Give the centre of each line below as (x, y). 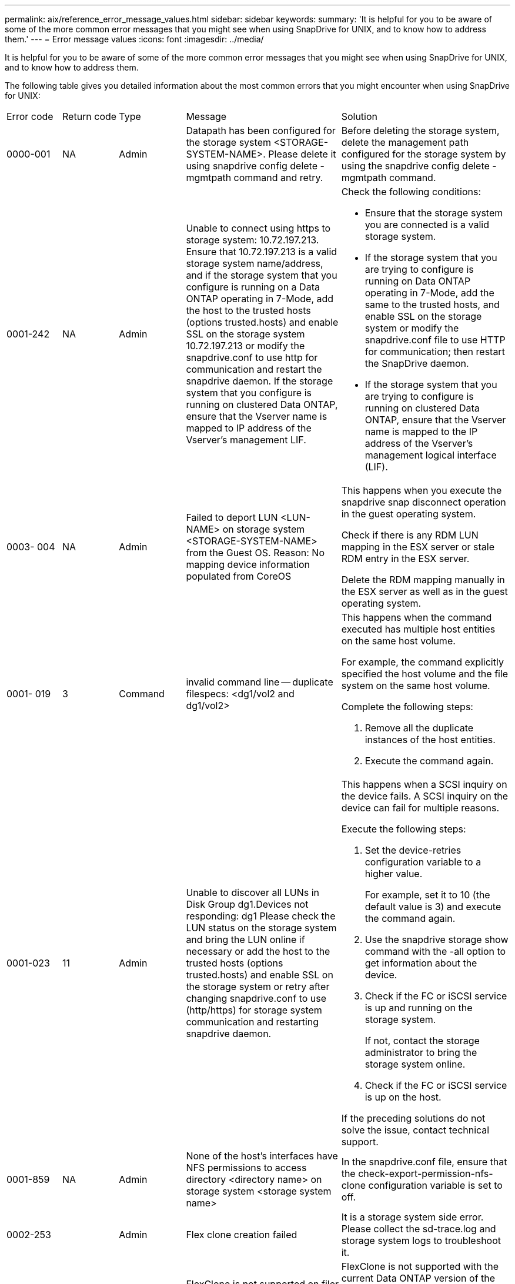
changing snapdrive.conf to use (256, 998)
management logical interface (431, 455)
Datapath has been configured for (261, 131)
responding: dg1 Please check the (261, 916)
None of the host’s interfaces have (262, 1156)
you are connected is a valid (427, 225)
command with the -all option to (435, 951)
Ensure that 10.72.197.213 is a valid (262, 252)
